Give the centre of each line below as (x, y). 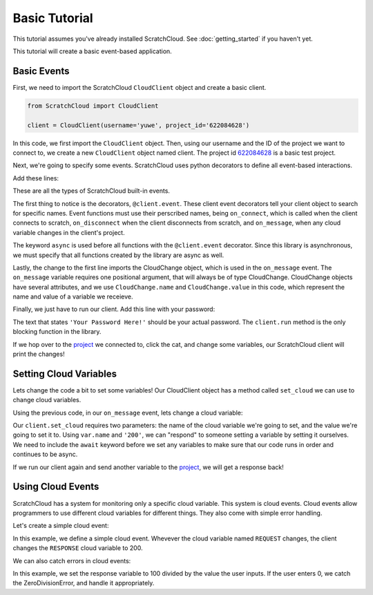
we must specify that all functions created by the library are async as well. (118, 255)
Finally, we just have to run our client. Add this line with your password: (114, 309)
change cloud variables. (47, 400)
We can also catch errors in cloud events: (72, 560)
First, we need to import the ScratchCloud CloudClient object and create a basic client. (140, 87)
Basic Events (41, 71)
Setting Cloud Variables (65, 374)
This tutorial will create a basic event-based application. (92, 51)
